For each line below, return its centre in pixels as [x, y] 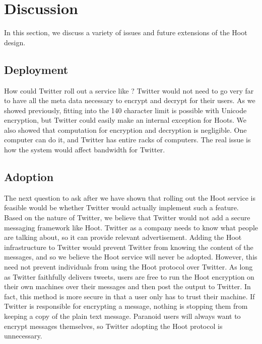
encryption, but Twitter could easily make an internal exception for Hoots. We [125, 120]
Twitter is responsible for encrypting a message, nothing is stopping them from [126, 306]
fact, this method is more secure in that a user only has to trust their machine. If [129, 296]
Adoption [29, 177]
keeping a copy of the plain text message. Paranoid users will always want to [122, 316]
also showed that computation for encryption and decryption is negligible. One [125, 130]
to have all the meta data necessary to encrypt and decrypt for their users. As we [130, 100]
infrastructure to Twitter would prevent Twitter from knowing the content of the [129, 247]
